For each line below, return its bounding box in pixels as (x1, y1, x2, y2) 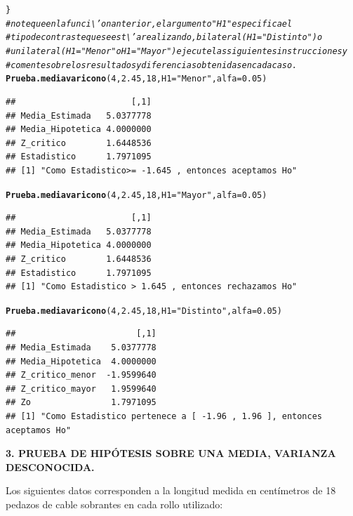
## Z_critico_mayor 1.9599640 (6, 383, 156, 394)
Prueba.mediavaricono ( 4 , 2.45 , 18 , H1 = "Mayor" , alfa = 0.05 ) (6, 190, 267, 200)
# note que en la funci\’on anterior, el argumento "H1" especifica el (6, 18, 293, 29)
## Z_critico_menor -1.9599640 (6, 370, 156, 381)
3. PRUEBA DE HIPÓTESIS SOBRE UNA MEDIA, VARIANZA (6, 446, 336, 461)
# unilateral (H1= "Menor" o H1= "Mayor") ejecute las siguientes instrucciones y (6, 46, 347, 56)
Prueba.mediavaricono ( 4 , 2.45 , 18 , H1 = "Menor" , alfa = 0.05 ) (6, 74, 267, 84)
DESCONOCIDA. (6, 459, 95, 474)
